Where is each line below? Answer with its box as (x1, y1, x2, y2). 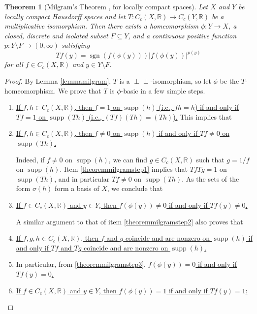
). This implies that (173, 111, 232, 122)
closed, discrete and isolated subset (4, 30, 108, 40)
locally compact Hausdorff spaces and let (4, 11, 126, 21)
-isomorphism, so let (150, 76, 211, 86)
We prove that (58, 85, 101, 95)
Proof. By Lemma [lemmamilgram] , (4, 76, 111, 86)
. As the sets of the (182, 173, 239, 184)
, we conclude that (107, 183, 163, 193)
